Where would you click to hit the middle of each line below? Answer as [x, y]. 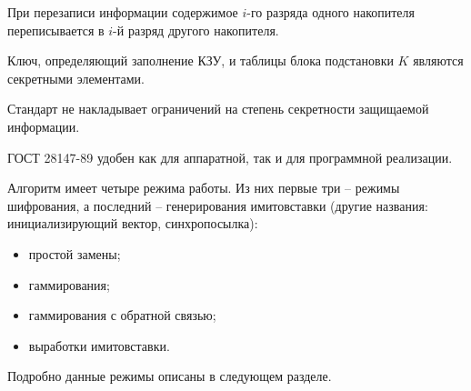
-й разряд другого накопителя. [196, 30]
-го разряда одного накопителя [331, 12]
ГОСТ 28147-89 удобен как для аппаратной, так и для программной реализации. [230, 157]
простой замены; [75, 253]
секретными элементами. [76, 78]
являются [438, 60]
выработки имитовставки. [99, 345]
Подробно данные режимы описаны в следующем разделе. [170, 376]
